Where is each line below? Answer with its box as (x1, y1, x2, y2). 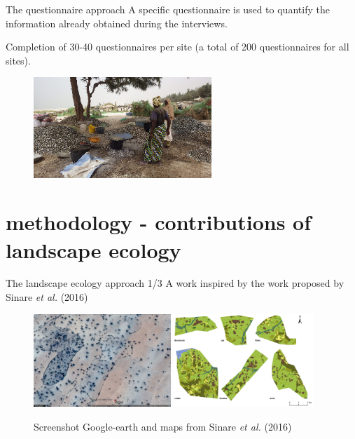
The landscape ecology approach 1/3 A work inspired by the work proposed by (6, 276, 344, 290)
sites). (6, 53, 31, 67)
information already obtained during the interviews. (6, 15, 228, 30)
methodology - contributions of (6, 208, 311, 236)
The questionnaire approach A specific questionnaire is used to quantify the (6, 2, 330, 16)
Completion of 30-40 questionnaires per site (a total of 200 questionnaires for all (6, 39, 349, 54)
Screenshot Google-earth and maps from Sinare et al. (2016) (34, 419, 292, 433)
